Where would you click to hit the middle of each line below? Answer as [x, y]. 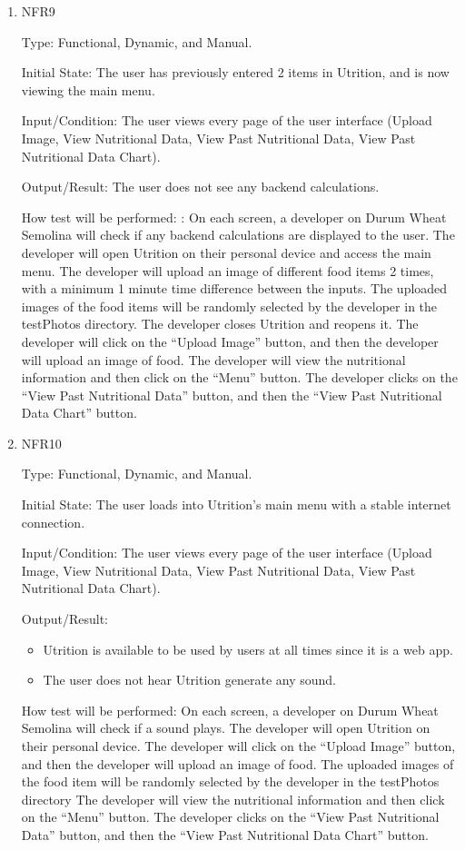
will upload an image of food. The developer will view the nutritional [213, 359]
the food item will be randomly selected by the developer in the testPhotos [230, 781]
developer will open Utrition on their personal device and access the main [226, 252]
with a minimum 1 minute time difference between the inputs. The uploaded [234, 288]
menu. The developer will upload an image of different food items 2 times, [228, 270]
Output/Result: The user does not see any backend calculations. [200, 187]
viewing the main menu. [88, 89]
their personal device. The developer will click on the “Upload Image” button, [238, 746]
